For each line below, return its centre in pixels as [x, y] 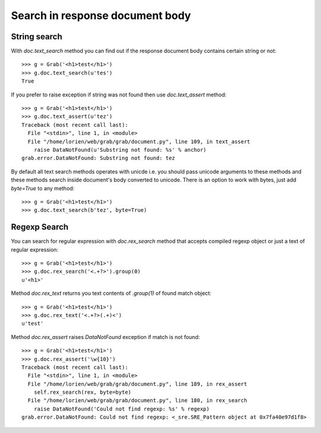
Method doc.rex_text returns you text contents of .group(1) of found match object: [111, 293]
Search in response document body [101, 15]
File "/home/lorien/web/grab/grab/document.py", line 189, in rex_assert [137, 384]
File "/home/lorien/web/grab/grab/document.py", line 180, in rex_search [137, 401]
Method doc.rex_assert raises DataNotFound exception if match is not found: [106, 337]
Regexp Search [40, 227]
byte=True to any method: [43, 188]
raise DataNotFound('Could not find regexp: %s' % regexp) [122, 409]
